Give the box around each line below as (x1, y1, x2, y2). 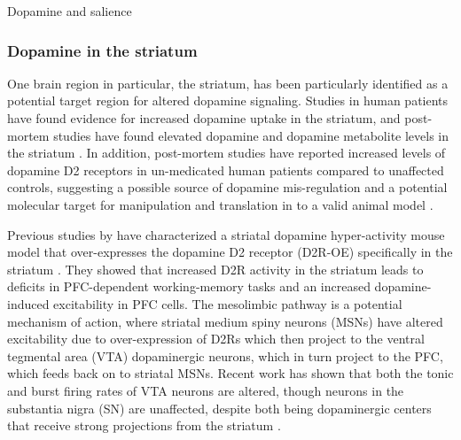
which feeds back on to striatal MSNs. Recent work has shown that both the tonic (7, 364, 454, 382)
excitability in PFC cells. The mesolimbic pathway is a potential (53, 294, 402, 313)
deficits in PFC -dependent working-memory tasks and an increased (7, 277, 371, 296)
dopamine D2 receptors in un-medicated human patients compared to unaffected (7, 160, 444, 179)
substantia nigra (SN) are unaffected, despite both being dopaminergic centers (7, 398, 432, 417)
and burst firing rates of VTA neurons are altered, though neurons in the (7, 381, 404, 399)
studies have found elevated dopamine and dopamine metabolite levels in (53, 126, 449, 144)
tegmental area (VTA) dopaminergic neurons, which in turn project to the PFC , (7, 346, 443, 365)
